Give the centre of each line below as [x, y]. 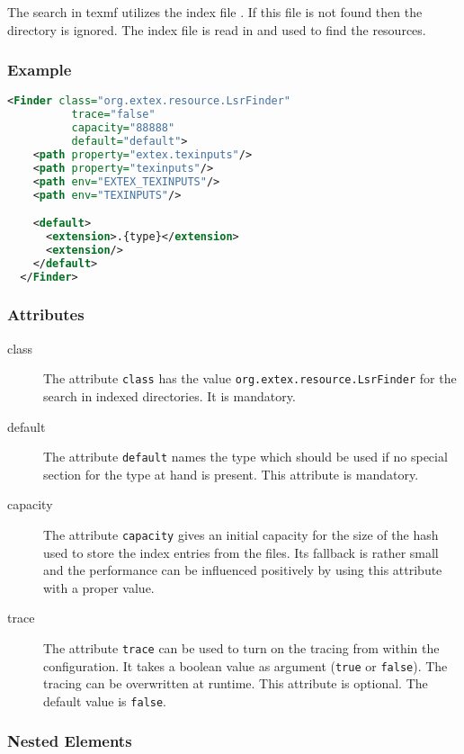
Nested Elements [70, 741]
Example [40, 70]
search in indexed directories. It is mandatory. [170, 395]
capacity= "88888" [123, 128]
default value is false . [105, 700]
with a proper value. [99, 587]
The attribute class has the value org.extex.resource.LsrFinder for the [250, 378]
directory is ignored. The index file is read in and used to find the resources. [217, 29]
